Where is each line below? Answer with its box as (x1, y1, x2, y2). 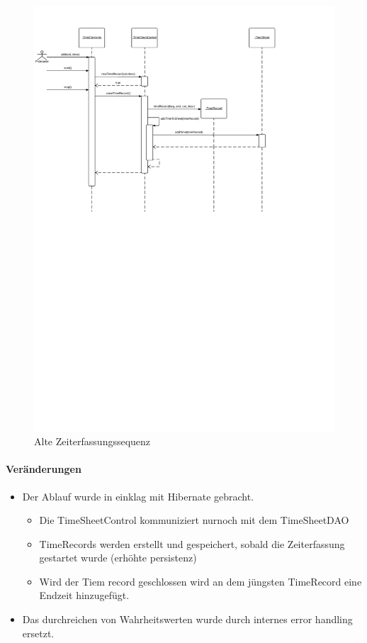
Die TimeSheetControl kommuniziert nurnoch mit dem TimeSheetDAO (39, 513, 349, 527)
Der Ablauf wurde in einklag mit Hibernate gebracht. (22, 488, 254, 503)
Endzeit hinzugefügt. (39, 588, 130, 603)
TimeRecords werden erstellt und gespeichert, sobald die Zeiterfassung (39, 536, 345, 551)
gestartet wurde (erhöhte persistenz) (39, 550, 197, 565)
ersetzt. (22, 625, 55, 640)
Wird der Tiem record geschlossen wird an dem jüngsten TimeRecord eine (39, 574, 362, 588)
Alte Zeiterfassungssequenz (34, 434, 151, 449)
